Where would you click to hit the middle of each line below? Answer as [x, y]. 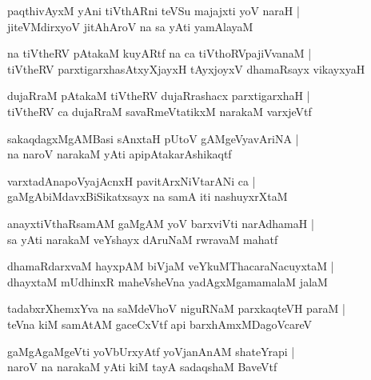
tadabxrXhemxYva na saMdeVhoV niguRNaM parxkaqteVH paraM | [176, 308]
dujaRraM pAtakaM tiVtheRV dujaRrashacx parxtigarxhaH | [159, 96]
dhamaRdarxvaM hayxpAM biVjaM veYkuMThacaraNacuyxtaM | [171, 266]
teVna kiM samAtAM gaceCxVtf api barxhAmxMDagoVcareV [160, 324]
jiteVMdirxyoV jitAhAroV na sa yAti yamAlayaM [130, 26]
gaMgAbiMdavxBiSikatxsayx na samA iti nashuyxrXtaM [148, 196]
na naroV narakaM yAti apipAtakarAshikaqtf [120, 154]
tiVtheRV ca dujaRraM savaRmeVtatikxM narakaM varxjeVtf [160, 111]
